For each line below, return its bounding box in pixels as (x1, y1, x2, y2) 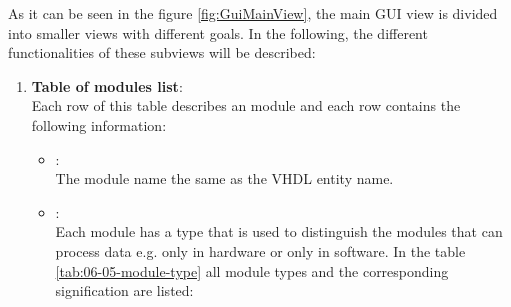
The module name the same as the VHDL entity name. (55, 168, 394, 189)
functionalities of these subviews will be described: (8, 42, 316, 63)
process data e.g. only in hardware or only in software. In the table (55, 240, 466, 261)
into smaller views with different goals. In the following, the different (8, 22, 428, 43)
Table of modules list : (31, 75, 183, 96)
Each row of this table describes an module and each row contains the (31, 95, 461, 116)
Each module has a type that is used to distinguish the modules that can (55, 221, 503, 242)
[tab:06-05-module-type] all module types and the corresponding (55, 260, 449, 281)
